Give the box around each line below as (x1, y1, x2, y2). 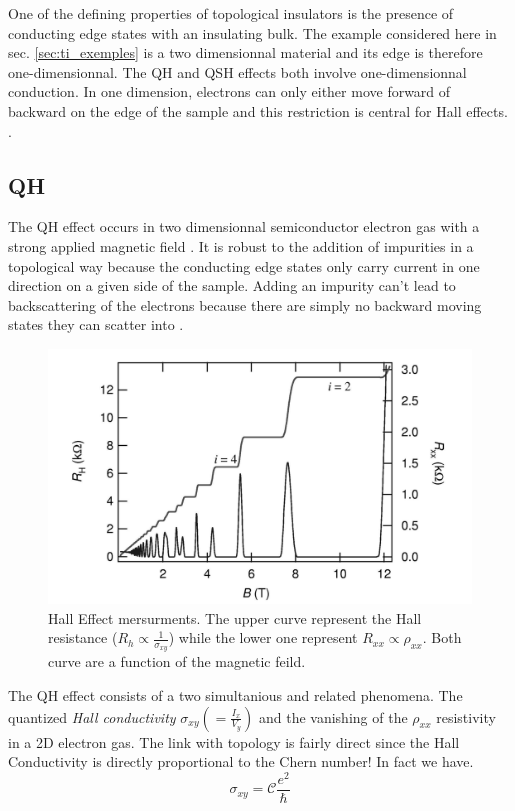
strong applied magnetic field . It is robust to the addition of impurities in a (8, 235, 474, 256)
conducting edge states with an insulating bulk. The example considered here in (8, 22, 497, 43)
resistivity (436, 706, 496, 727)
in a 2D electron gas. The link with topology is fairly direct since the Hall (8, 731, 460, 752)
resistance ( (48, 627, 118, 648)
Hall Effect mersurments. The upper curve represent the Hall (48, 607, 422, 628)
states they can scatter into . (8, 314, 184, 335)
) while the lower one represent (168, 627, 358, 648)
